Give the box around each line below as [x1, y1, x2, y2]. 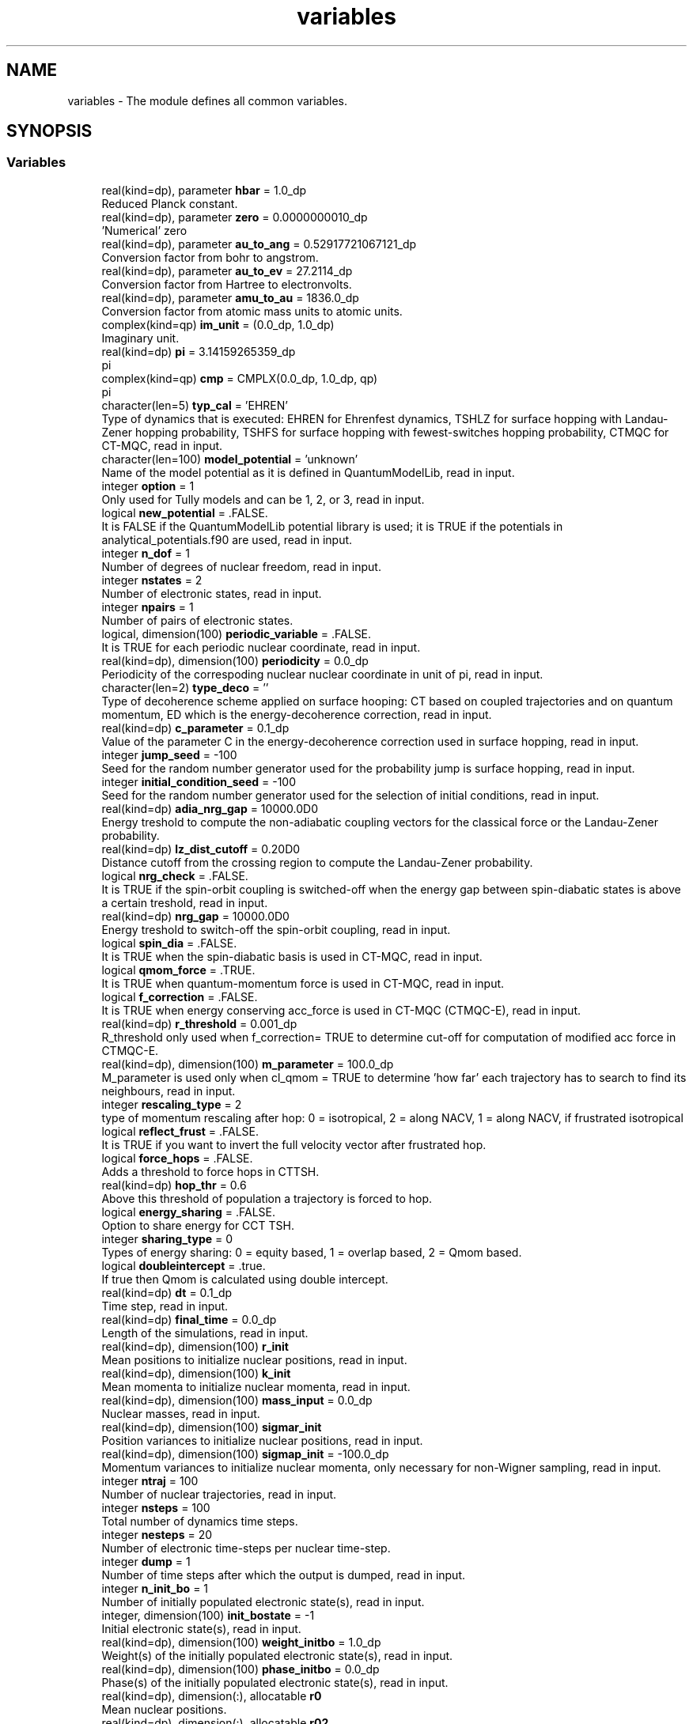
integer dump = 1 [101, 1554, 191, 1568]
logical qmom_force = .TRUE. [101, 962, 256, 977]
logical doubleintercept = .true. [101, 1258, 266, 1272]
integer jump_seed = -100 [101, 747, 237, 762]
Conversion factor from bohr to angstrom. [101, 250, 319, 264]
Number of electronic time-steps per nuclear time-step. [101, 1541, 391, 1555]
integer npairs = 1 [101, 599, 194, 614]
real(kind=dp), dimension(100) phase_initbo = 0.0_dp [101, 1662, 380, 1676]
